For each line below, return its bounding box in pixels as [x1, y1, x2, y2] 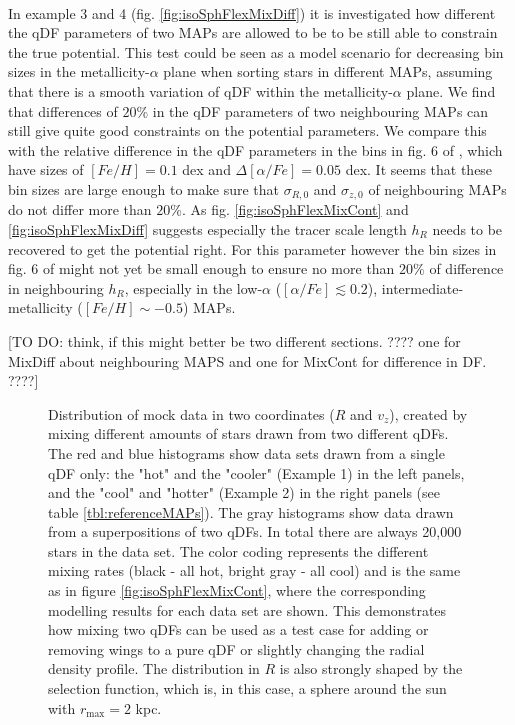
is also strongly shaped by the [279, 658, 463, 679]
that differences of [8, 100, 118, 121]
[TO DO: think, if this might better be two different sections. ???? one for [8, 330, 461, 351]
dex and [182, 159, 231, 180]
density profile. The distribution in [48, 658, 260, 679]
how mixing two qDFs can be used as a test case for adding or [48, 619, 429, 640]
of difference [429, 258, 504, 279]
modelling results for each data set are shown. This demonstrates [48, 599, 447, 620]
